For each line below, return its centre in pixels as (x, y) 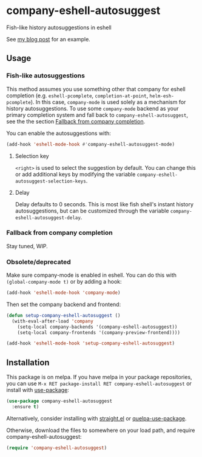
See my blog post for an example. (49, 39)
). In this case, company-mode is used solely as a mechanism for (108, 102)
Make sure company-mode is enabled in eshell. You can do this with (92, 275)
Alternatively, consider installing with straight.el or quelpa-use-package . (96, 418)
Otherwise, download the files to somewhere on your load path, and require (101, 430)
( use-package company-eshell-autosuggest (59, 401)
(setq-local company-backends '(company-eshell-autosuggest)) (97, 327)
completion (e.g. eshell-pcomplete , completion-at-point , (77, 96)
